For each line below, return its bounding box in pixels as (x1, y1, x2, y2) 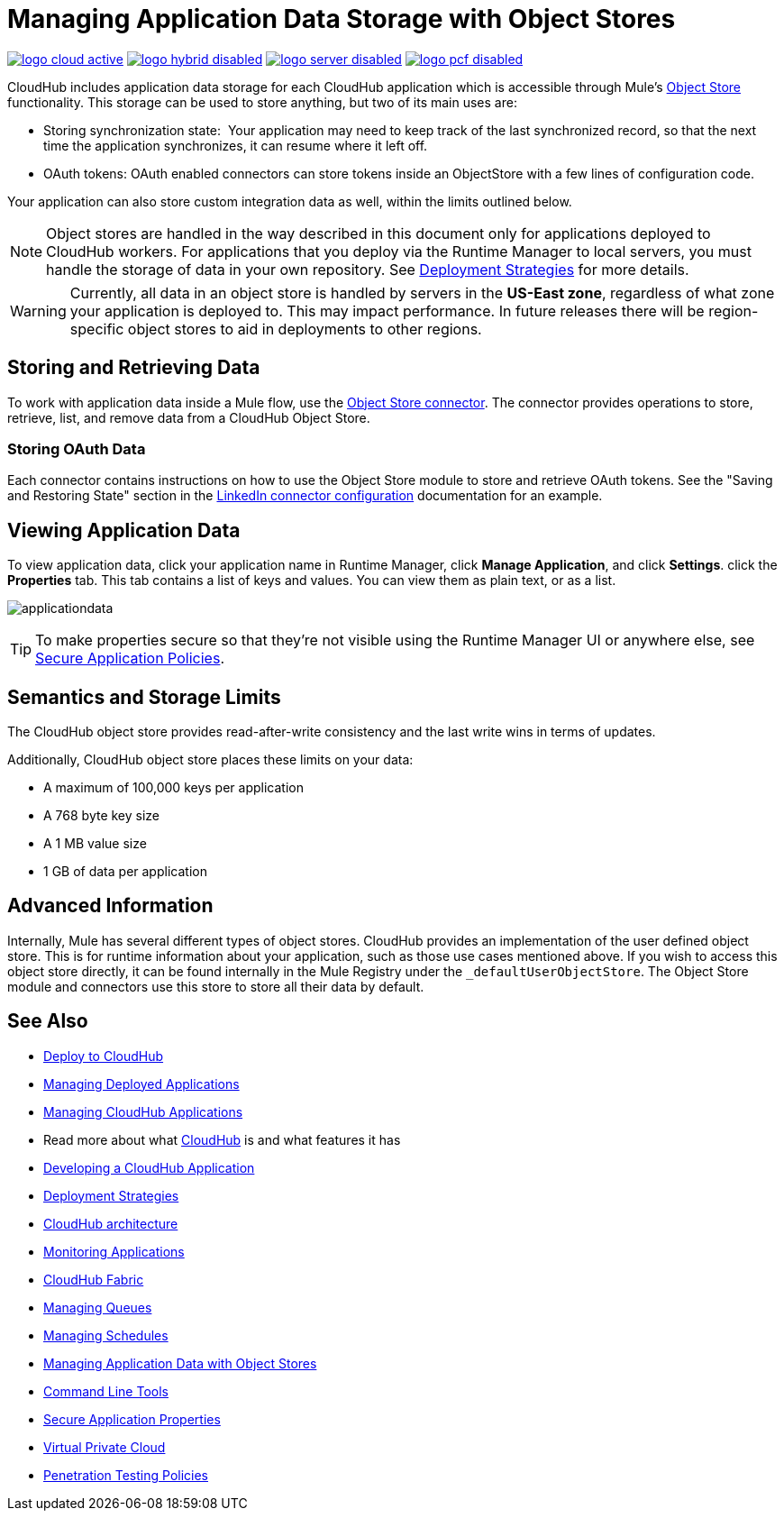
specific (69, 319, 124, 338)
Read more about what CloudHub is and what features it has (43, 1131, 401, 1148)
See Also (7, 1010, 88, 1033)
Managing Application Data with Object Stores (43, 1355, 317, 1371)
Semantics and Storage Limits (7, 685, 281, 709)
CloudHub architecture (43, 1215, 178, 1231)
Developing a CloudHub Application (43, 1159, 255, 1175)
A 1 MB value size (43, 836, 147, 852)
